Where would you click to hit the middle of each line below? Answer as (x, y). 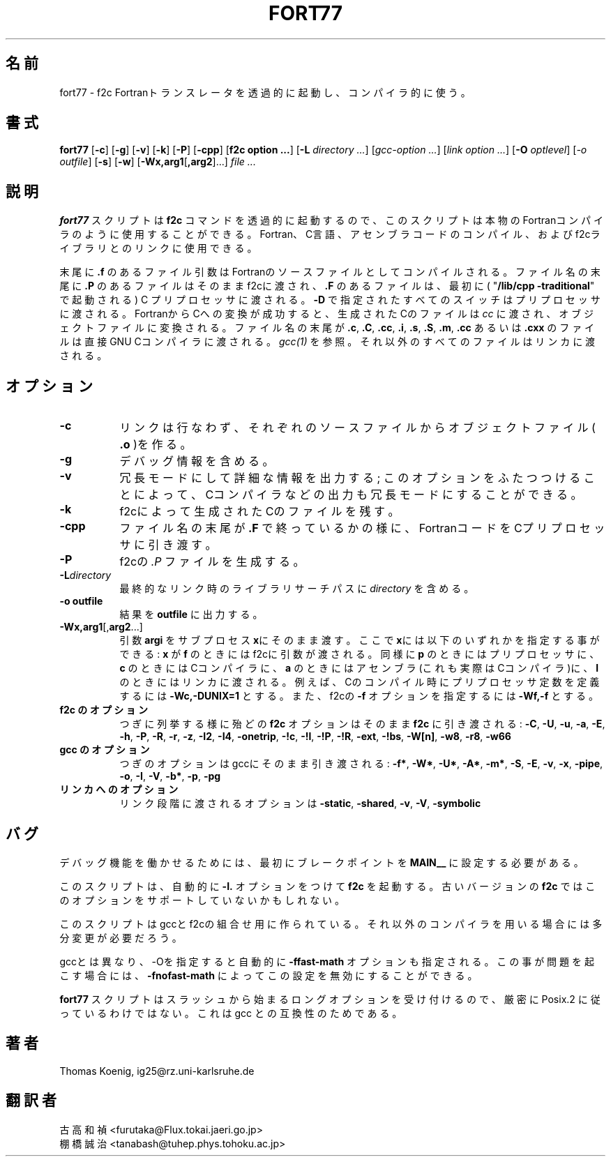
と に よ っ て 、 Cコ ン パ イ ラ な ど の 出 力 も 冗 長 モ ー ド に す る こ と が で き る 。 (351, 495)
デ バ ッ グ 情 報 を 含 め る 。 (197, 461)
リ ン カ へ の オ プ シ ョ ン (119, 790)
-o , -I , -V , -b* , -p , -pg (170, 776)
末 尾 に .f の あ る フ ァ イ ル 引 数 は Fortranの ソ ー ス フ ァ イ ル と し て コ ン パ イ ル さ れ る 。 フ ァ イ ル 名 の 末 (330, 272)
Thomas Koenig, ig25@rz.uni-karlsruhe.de (157, 1071)
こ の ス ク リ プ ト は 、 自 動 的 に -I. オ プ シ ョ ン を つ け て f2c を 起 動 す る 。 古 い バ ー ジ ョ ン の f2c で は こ (327, 886)
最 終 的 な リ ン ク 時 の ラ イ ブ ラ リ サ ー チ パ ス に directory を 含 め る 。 (297, 589)
